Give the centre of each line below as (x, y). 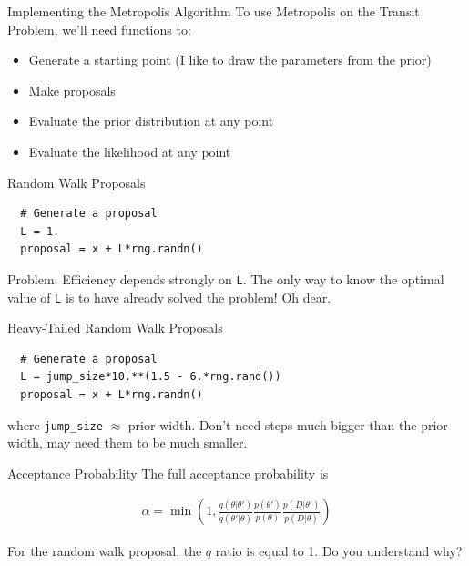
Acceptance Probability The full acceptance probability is (168, 473)
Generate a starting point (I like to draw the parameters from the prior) (230, 60)
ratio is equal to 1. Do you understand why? (339, 550)
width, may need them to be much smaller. (127, 443)
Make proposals (72, 90)
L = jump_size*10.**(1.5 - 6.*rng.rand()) (151, 377)
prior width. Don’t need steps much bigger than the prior (288, 424)
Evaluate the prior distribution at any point (151, 121)
